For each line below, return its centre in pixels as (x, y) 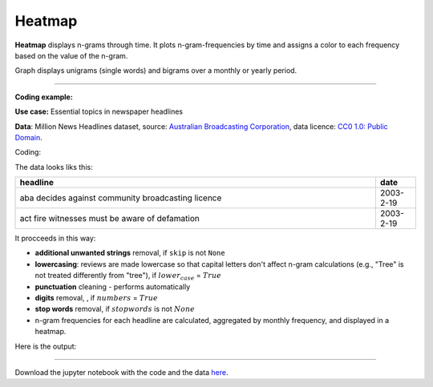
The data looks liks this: (54, 167)
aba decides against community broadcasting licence (121, 198)
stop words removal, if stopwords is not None (115, 309)
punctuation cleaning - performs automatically (113, 286)
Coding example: (44, 97)
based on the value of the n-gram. (71, 55)
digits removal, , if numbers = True (96, 298)
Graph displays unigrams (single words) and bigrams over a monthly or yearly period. (156, 71)
